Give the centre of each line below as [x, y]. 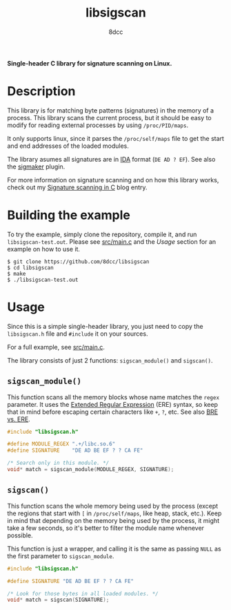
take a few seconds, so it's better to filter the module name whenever [106, 528]
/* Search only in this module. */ [58, 463]
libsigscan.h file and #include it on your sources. [78, 334]
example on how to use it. [44, 249]
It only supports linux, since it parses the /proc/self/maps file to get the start [115, 138]
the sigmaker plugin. [36, 166]
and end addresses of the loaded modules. [68, 146]
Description [41, 92]
